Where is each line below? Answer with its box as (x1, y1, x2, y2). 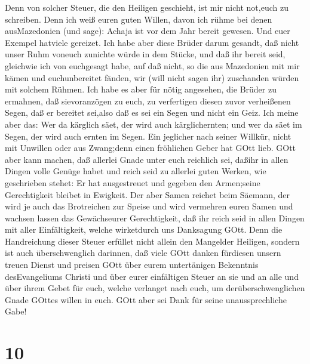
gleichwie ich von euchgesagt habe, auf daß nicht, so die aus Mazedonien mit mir (5, 59, 300, 72)
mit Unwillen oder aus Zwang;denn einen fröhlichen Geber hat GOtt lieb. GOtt (5, 141, 296, 154)
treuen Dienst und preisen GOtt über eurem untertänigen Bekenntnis (5, 258, 259, 271)
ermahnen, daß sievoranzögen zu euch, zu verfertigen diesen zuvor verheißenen (5, 94, 291, 107)
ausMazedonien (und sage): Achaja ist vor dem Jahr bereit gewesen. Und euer (5, 24, 290, 37)
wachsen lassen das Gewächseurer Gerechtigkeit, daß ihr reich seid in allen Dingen (5, 211, 305, 224)
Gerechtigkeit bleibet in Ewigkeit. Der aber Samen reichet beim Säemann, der (5, 188, 290, 200)
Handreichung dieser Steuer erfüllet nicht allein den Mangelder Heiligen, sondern (5, 235, 300, 247)
